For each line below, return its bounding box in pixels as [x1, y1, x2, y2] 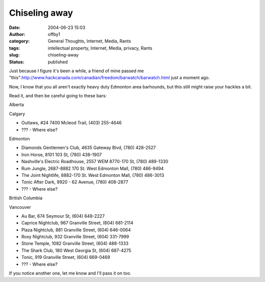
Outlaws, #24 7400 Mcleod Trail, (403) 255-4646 [21, 120, 122, 126]
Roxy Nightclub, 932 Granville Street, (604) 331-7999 [21, 234, 130, 240]
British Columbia [9, 195, 43, 201]
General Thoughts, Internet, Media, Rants [48, 38, 131, 44]
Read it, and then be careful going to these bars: [9, 93, 107, 99]
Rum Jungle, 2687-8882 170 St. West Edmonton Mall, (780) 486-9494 [21, 165, 164, 171]
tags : [9, 45, 20, 51]
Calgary [9, 111, 26, 116]
